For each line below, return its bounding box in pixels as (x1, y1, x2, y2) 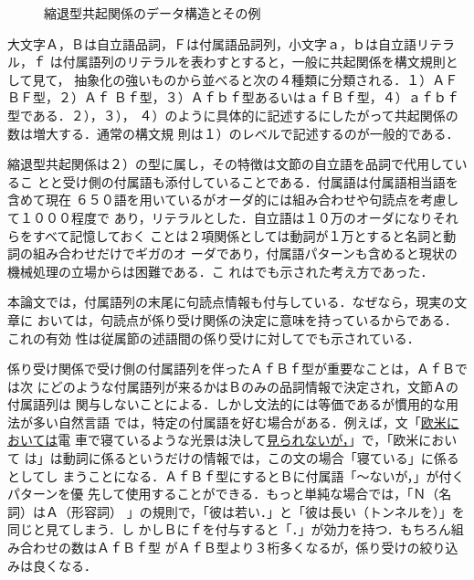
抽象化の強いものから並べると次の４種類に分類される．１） (74, 69, 433, 89)
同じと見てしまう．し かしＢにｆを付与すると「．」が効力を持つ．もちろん (7, 520, 451, 539)
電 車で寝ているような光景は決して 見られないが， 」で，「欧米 (58, 430, 419, 449)
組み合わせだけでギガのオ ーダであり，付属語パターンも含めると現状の (32, 244, 458, 263)
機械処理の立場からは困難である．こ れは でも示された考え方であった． (7, 261, 434, 280)
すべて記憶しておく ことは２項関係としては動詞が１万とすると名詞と (32, 226, 444, 245)
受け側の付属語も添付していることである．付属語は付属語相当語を (62, 172, 458, 191)
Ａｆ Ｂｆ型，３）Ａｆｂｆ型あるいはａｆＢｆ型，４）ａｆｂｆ (83, 88, 459, 107)
